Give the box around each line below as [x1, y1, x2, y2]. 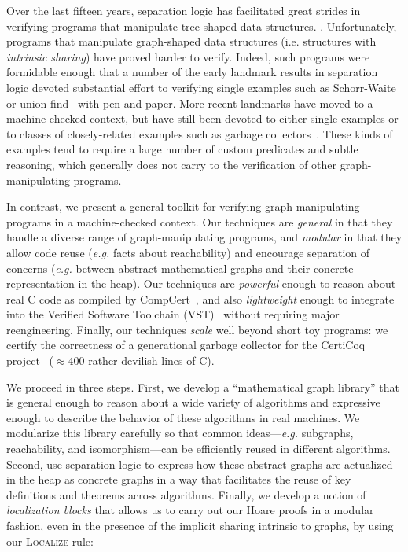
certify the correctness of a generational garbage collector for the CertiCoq [6, 337, 366, 353]
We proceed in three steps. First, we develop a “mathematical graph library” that [6, 378, 399, 395]
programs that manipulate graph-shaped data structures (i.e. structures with [6, 33, 377, 50]
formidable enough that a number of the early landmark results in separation [6, 64, 378, 80]
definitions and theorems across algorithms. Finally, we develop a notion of [6, 486, 366, 502]
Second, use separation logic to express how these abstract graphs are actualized [6, 455, 393, 472]
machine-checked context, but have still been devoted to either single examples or [6, 110, 399, 127]
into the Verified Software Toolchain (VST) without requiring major [6, 306, 340, 322]
